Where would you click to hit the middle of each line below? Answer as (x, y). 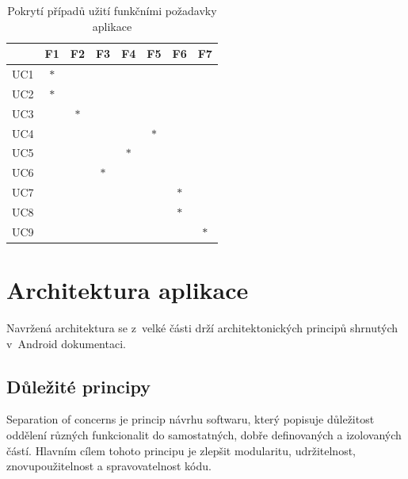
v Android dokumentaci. (66, 343)
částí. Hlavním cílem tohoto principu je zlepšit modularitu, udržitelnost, (181, 450)
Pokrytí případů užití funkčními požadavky (112, 10)
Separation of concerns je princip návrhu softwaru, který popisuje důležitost (191, 419)
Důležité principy (79, 386)
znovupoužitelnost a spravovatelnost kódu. (109, 466)
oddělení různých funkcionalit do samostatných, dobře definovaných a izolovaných (204, 434)
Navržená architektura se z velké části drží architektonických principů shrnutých (202, 328)
